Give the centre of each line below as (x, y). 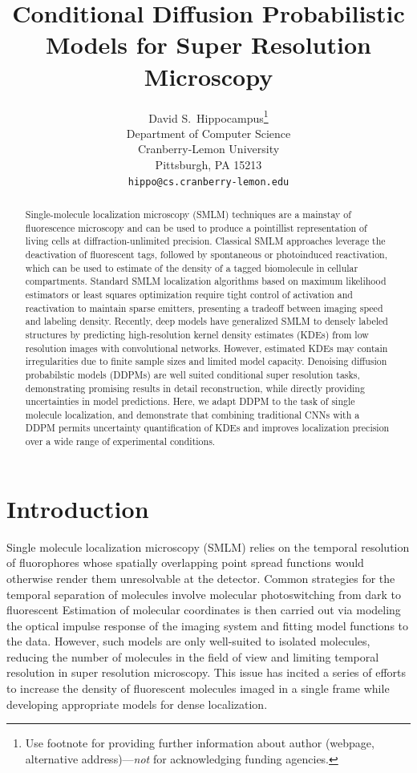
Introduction (78, 508)
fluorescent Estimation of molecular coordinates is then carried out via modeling (204, 610)
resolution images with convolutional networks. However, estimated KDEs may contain (206, 348)
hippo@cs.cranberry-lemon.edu (208, 182)
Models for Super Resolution (208, 45)
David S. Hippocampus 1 (208, 116)
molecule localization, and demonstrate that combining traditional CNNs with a (192, 414)
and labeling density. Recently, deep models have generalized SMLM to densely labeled (206, 321)
